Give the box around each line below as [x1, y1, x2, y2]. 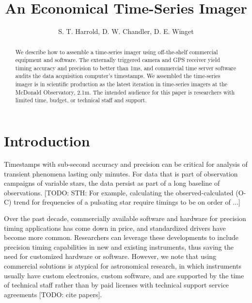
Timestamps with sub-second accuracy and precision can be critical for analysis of [4, 159, 248, 169]
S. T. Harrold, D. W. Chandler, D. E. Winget [58, 26, 194, 36]
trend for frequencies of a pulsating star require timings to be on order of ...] [14, 197, 240, 207]
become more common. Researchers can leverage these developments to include [4, 232, 238, 242]
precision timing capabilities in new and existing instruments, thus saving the [4, 241, 234, 252]
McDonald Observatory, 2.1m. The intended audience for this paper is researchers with [15, 88, 235, 96]
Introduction [4, 131, 90, 151]
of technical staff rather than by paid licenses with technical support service [4, 280, 229, 290]
